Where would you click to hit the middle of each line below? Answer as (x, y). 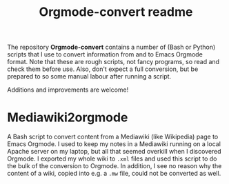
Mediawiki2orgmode (68, 117)
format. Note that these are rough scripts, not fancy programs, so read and (113, 62)
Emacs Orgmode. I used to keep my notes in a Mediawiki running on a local (114, 144)
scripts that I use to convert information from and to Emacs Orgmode (105, 54)
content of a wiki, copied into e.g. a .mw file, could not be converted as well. (114, 174)
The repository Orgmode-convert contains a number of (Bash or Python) (111, 47)
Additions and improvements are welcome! (68, 90)
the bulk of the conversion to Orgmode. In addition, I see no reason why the (114, 166)
